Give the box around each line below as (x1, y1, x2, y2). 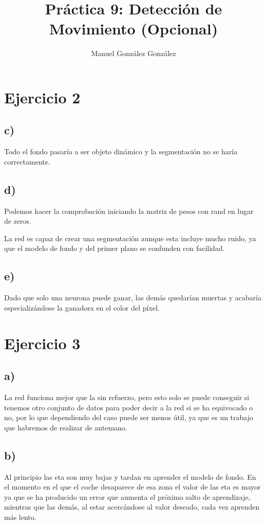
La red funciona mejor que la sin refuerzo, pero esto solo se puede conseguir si (4, 392, 250, 403)
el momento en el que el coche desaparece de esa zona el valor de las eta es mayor (4, 481, 261, 492)
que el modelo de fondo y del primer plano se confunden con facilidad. (4, 243, 225, 254)
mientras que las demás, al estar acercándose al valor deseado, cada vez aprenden (4, 501, 260, 512)
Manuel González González (91, 48, 176, 59)
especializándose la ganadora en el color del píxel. (4, 302, 160, 313)
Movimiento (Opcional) (49, 18, 218, 39)
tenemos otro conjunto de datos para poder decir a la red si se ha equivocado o (4, 402, 253, 412)
